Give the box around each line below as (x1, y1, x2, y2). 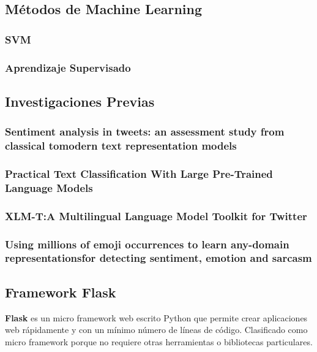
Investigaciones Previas (5, 91, 155, 110)
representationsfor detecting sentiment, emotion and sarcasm (5, 250, 312, 266)
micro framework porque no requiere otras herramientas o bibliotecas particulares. (5, 335, 313, 348)
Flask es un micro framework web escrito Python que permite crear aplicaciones (5, 311, 308, 324)
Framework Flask (5, 282, 116, 301)
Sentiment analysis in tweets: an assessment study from (5, 124, 285, 139)
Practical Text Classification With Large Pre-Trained (5, 166, 273, 181)
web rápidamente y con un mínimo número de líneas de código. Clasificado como (5, 323, 308, 336)
